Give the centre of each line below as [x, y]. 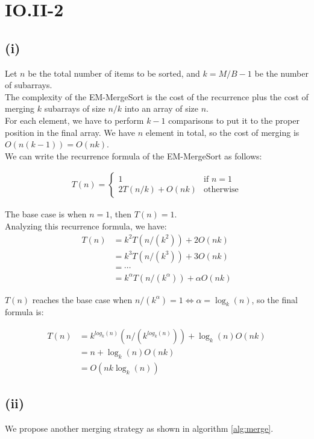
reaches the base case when [82, 299]
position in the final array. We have [70, 132]
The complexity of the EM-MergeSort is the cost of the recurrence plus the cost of [157, 96]
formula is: [24, 312]
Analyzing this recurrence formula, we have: [86, 226]
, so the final [275, 299]
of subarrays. [29, 85]
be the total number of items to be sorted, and [114, 73]
